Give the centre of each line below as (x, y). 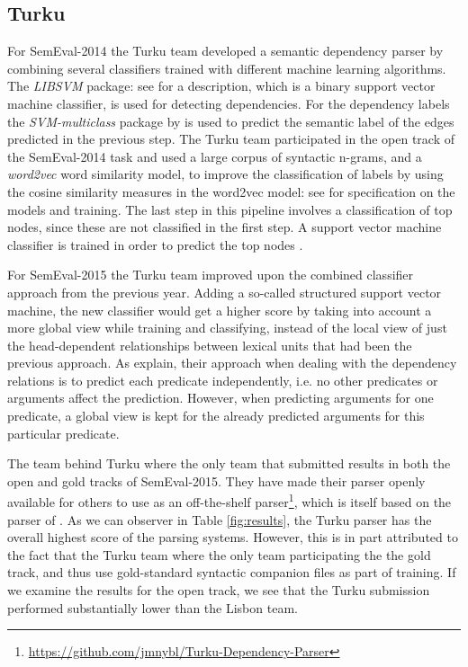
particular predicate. (63, 433)
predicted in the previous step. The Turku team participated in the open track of (231, 139)
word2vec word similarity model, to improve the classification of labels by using (225, 174)
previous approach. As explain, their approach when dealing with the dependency (232, 363)
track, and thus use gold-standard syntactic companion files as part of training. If (232, 572)
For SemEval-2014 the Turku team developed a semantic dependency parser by (225, 51)
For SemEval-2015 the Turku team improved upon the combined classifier (211, 275)
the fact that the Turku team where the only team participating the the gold (219, 554)
